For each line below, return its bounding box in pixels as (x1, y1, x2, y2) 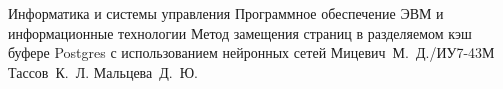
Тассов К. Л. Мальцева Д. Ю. (8, 61, 198, 82)
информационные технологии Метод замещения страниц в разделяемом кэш (8, 22, 472, 43)
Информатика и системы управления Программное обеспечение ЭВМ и (8, 3, 444, 23)
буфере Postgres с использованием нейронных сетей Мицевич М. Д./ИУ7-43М (8, 42, 495, 63)
